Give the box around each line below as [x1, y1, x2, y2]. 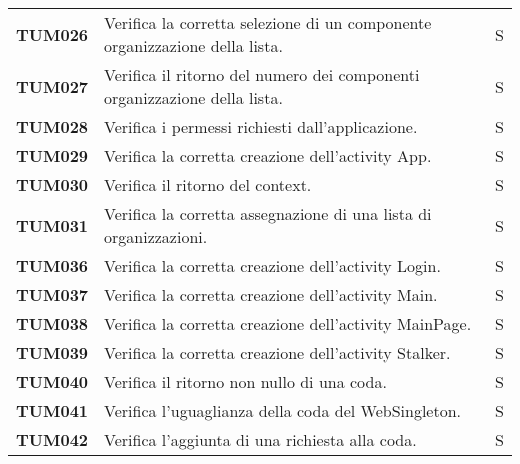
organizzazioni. [104, 225, 208, 248]
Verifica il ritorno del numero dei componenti [104, 63, 420, 86]
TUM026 [16, 22, 89, 46]
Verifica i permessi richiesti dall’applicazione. [104, 115, 418, 138]
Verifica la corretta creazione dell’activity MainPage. [104, 312, 472, 335]
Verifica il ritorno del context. [104, 173, 312, 196]
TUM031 [16, 213, 89, 237]
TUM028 [16, 115, 89, 138]
